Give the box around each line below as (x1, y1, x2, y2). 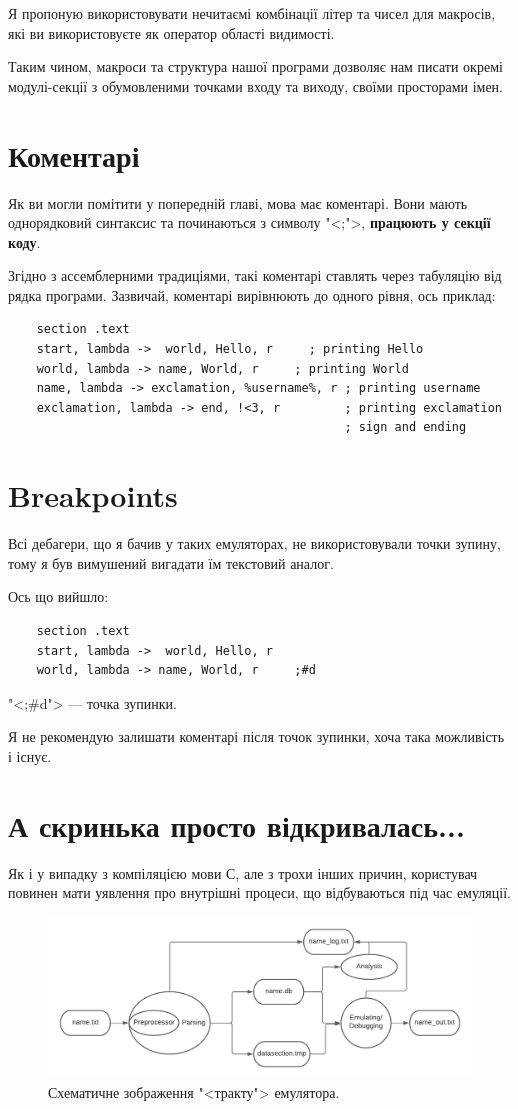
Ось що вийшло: (8, 586, 109, 607)
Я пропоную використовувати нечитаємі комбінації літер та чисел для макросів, (8, 3, 496, 23)
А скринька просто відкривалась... (8, 804, 465, 845)
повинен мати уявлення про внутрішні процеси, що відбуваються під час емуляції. (8, 882, 511, 903)
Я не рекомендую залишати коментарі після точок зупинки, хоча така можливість (8, 726, 505, 747)
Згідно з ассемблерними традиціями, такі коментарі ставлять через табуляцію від (8, 265, 502, 286)
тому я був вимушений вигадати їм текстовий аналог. (8, 552, 334, 573)
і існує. (8, 745, 52, 766)
